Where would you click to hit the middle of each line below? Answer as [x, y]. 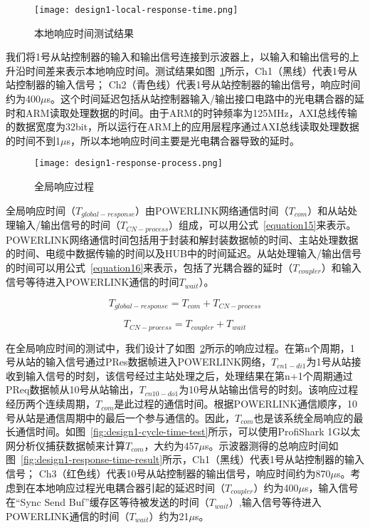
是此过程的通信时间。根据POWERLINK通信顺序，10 [236, 404]
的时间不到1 [33, 140]
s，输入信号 [331, 487]
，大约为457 [171, 445]
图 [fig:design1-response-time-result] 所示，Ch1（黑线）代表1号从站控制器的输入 [185, 459]
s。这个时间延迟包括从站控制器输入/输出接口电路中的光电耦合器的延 [205, 99]
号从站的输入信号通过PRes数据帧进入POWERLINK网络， [139, 362]
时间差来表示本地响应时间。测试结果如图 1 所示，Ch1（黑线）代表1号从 [191, 70]
